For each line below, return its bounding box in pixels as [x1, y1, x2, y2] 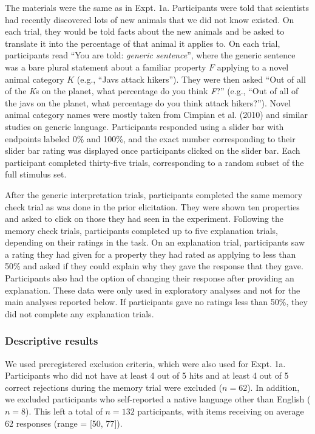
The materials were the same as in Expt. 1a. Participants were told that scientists [5, 1, 310, 13]
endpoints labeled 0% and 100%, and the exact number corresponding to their [5, 132, 296, 145]
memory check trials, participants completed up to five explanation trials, [5, 224, 278, 236]
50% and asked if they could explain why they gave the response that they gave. [5, 260, 303, 272]
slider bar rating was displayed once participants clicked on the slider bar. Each [5, 144, 300, 157]
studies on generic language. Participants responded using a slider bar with [5, 120, 284, 133]
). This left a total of [25, 405, 103, 418]
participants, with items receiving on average [137, 405, 304, 418]
